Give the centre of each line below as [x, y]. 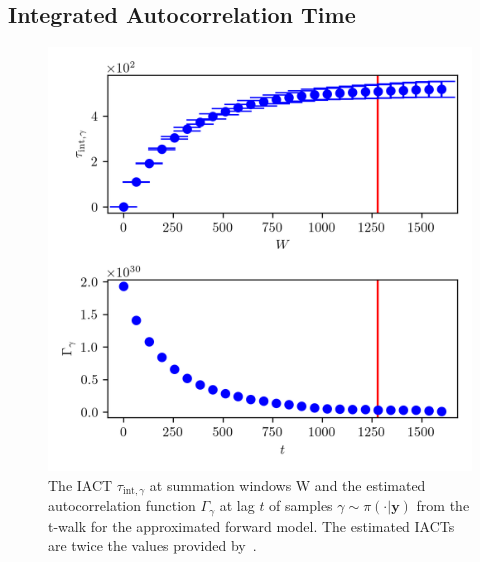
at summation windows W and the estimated [287, 484]
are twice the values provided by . [152, 545]
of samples [301, 505]
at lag [237, 505]
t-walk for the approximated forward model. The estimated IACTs [251, 525]
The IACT [80, 484]
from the [443, 505]
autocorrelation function [122, 505]
